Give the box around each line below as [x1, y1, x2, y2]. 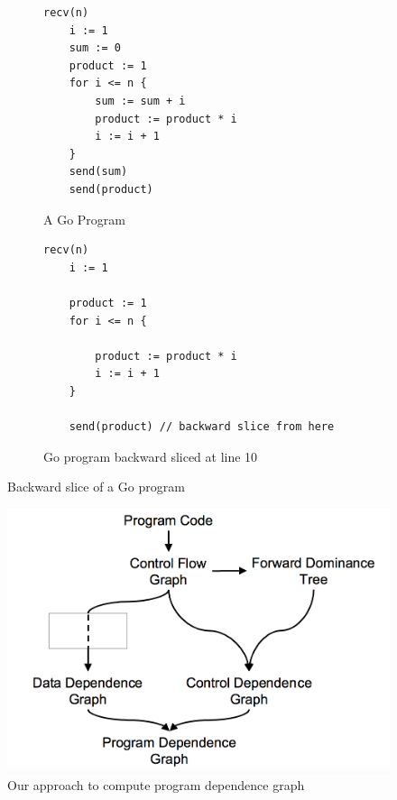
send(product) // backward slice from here [69, 420, 335, 434]
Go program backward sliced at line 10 [43, 446, 258, 465]
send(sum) [69, 165, 128, 179]
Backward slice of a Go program [7, 477, 185, 496]
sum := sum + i [95, 94, 186, 107]
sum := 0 [69, 41, 121, 55]
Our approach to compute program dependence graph [7, 776, 305, 795]
